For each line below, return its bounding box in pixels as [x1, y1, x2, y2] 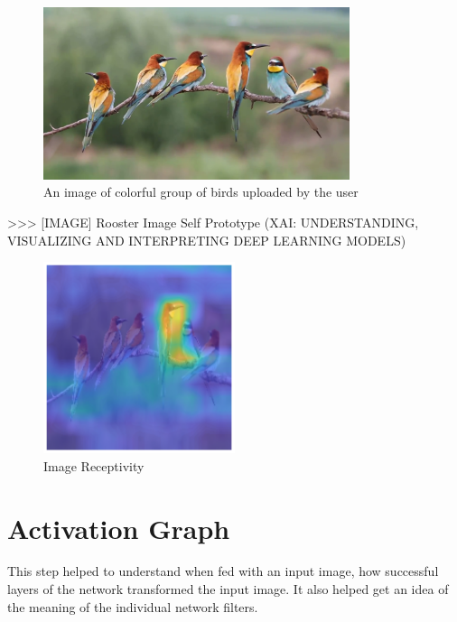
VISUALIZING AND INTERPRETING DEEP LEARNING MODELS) [7, 230, 406, 249]
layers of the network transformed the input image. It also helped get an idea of [7, 580, 449, 599]
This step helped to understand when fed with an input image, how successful [7, 562, 439, 580]
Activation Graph [7, 509, 230, 546]
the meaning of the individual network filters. [7, 597, 258, 616]
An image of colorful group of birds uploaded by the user [43, 182, 359, 201]
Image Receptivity [43, 456, 145, 475]
